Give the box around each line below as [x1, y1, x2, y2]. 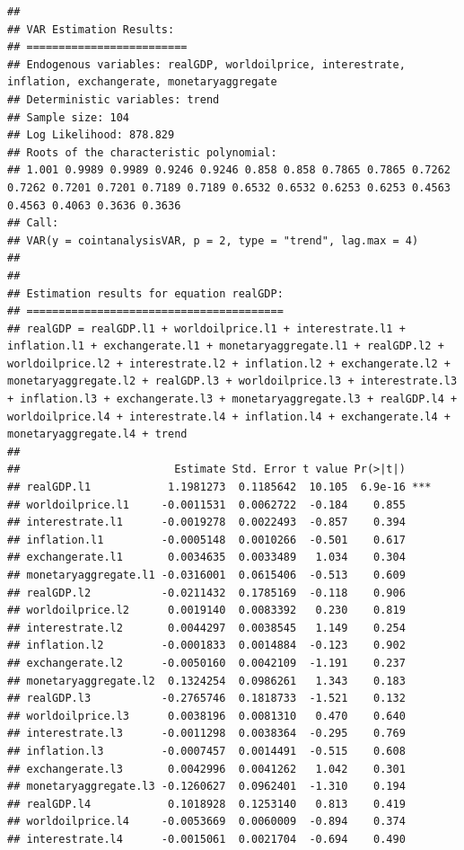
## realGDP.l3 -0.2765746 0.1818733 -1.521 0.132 [7, 692, 406, 705]
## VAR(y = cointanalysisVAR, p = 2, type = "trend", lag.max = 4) [7, 234, 419, 247]
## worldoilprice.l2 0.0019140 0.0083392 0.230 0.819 [7, 604, 406, 617]
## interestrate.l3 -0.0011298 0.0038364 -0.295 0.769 [7, 727, 406, 740]
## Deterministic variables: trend [7, 93, 220, 106]
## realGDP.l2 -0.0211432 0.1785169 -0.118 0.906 [7, 586, 406, 599]
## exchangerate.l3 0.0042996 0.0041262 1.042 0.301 [7, 762, 406, 775]
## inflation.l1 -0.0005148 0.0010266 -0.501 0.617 [7, 533, 406, 546]
